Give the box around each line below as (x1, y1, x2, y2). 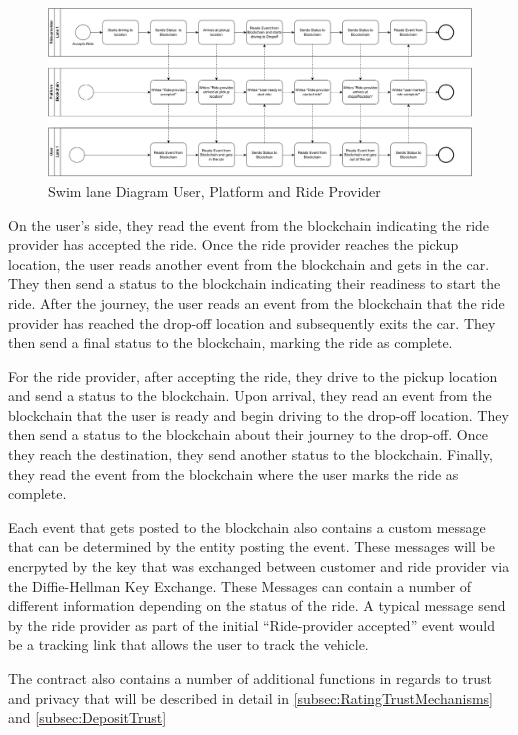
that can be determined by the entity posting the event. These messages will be (8, 536, 495, 557)
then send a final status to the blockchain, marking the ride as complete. (8, 332, 453, 353)
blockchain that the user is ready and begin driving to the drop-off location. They (8, 404, 509, 425)
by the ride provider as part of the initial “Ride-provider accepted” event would (8, 614, 496, 635)
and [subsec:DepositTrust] (8, 707, 167, 728)
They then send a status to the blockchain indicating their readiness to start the (8, 273, 501, 294)
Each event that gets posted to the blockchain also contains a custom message (8, 516, 486, 537)
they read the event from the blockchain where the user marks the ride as (8, 463, 459, 484)
